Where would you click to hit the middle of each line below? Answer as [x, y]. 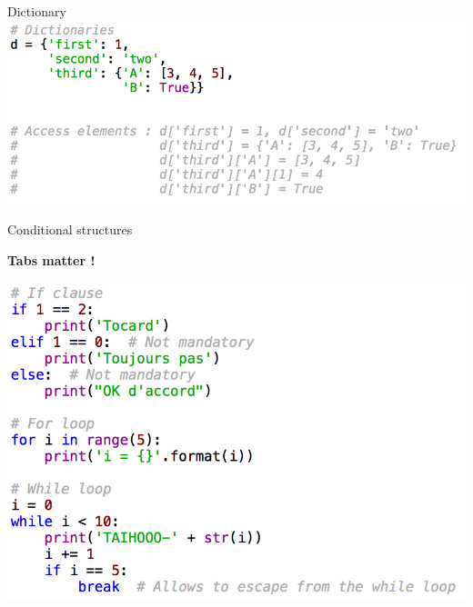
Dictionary [37, 11]
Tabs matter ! [51, 259]
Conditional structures [70, 229]
